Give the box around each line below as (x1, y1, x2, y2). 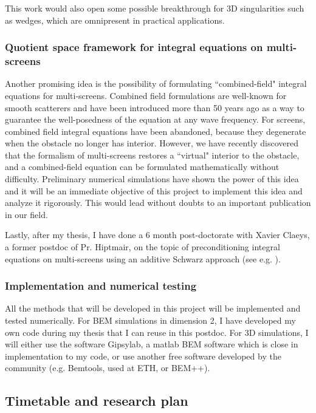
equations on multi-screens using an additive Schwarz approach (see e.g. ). (5, 252, 281, 265)
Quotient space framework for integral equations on (5, 39, 263, 55)
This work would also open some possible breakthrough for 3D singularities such (5, 2, 304, 14)
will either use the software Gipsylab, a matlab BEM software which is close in (5, 338, 298, 350)
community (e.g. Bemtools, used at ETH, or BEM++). (5, 361, 210, 374)
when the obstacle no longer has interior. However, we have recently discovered (5, 137, 299, 149)
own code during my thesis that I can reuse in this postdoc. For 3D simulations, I (5, 326, 309, 338)
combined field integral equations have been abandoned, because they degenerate (5, 125, 306, 137)
